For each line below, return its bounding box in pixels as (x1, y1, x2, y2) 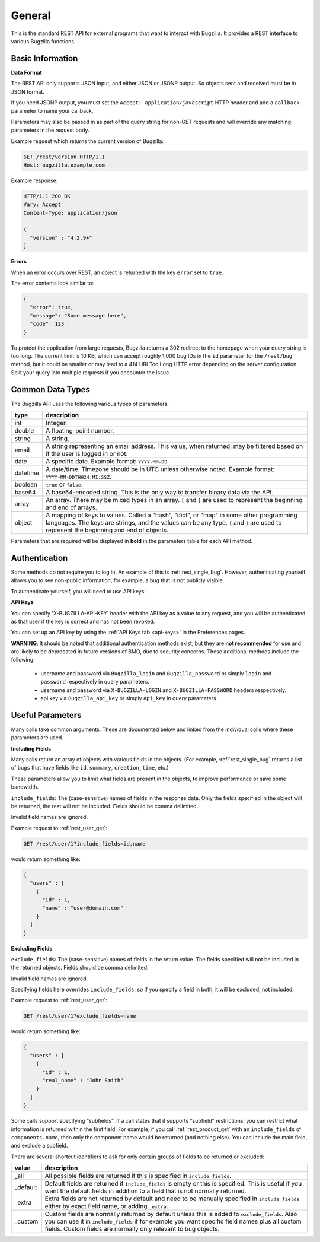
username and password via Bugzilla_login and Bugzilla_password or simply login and (40, 669, 272, 676)
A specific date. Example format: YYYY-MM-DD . (45, 458, 169, 466)
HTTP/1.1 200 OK (23, 193, 71, 199)
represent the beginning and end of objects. (45, 526, 169, 534)
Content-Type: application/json (23, 209, 118, 216)
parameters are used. (11, 734, 63, 741)
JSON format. (11, 88, 44, 95)
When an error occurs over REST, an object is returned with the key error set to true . (11, 269, 223, 276)
